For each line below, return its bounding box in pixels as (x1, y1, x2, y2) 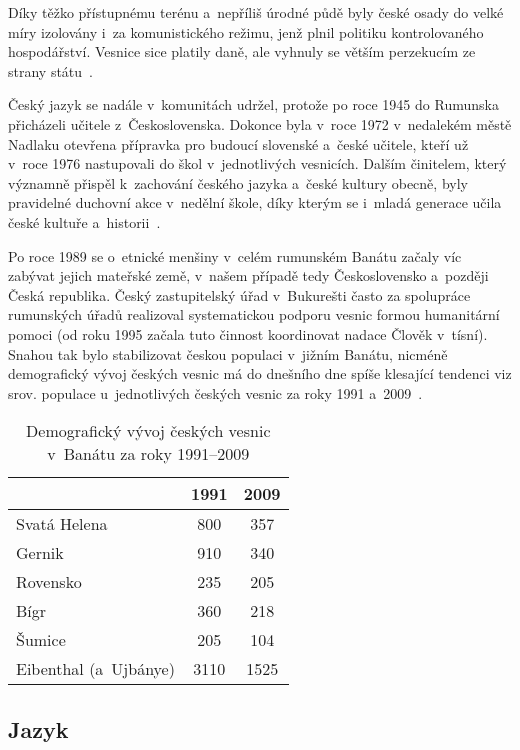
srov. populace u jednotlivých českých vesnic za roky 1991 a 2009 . (8, 382, 423, 403)
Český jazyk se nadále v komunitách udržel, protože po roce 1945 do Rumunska (8, 94, 499, 115)
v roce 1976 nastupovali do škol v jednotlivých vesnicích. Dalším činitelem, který (8, 153, 507, 174)
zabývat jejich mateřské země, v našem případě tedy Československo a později (8, 265, 489, 286)
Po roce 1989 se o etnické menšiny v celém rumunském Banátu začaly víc (8, 245, 462, 266)
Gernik (16, 541, 64, 565)
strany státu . (8, 60, 93, 81)
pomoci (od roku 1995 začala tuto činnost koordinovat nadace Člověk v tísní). (8, 323, 488, 344)
